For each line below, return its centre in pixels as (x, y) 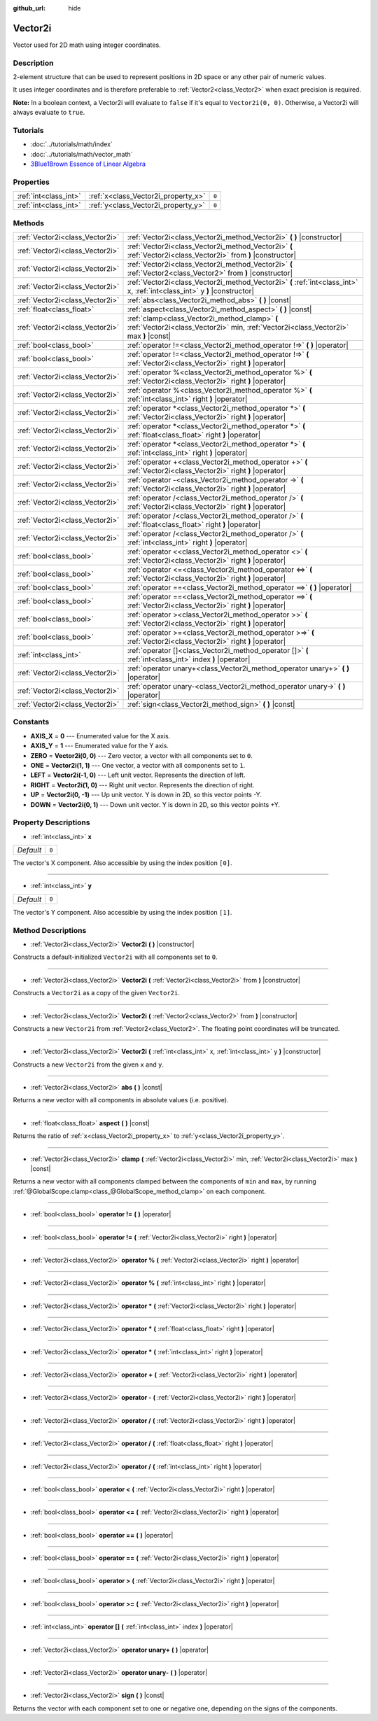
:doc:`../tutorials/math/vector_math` (82, 154)
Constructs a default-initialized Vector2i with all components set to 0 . (115, 957)
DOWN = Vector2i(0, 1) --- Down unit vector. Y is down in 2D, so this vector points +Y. (155, 804)
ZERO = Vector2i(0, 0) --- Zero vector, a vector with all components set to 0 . (142, 755)
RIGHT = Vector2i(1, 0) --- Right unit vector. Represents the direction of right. (142, 785)
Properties (31, 182)
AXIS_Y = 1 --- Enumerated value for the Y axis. (100, 746)
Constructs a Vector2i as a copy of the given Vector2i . (96, 993)
